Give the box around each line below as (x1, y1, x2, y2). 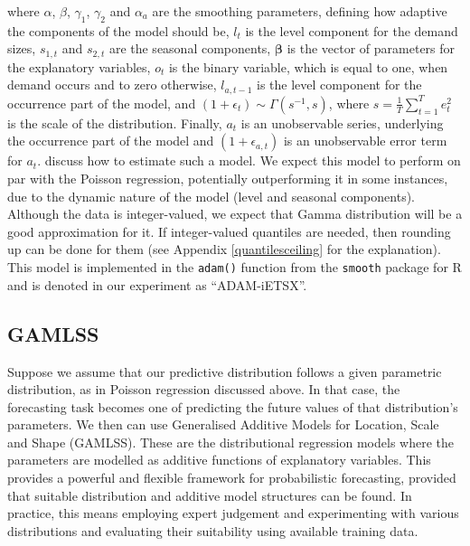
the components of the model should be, (7, 21, 230, 40)
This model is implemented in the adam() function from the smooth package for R (7, 258, 462, 277)
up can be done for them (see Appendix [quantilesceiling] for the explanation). (7, 240, 441, 259)
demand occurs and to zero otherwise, (7, 75, 217, 94)
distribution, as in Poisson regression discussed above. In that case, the (7, 380, 400, 399)
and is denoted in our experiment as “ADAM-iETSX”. (7, 275, 307, 294)
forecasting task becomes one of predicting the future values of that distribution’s (7, 397, 458, 416)
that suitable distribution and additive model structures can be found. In (7, 485, 412, 504)
